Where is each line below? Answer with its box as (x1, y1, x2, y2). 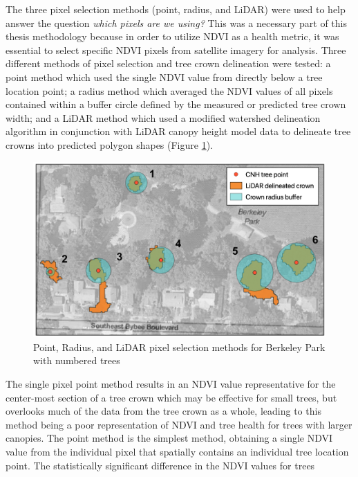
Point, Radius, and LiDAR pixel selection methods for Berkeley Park (33, 339, 326, 354)
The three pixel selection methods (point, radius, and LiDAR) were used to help (6, 2, 346, 16)
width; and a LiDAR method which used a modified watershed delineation (6, 110, 321, 125)
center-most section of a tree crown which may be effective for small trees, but (6, 390, 337, 404)
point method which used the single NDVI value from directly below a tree (6, 69, 323, 84)
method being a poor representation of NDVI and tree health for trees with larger (6, 417, 352, 431)
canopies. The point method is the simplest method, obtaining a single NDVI (6, 431, 333, 445)
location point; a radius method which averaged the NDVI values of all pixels (6, 83, 333, 98)
